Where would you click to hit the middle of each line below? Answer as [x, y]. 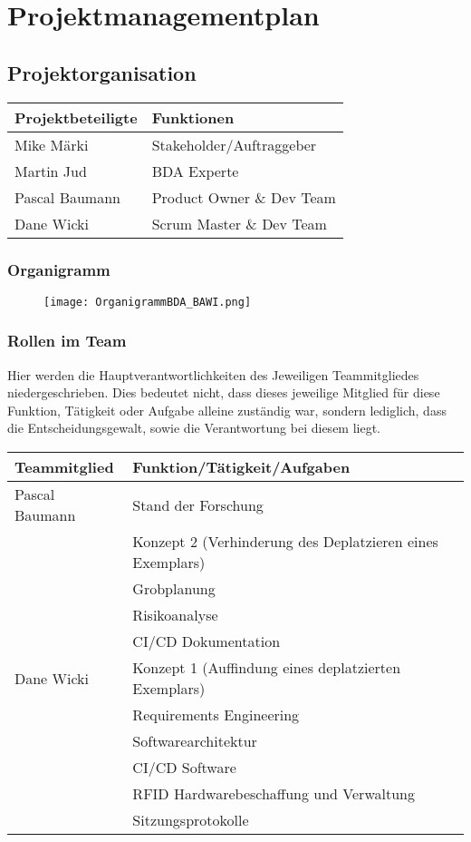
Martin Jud [51, 171]
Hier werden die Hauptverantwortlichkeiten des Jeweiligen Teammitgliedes [213, 374]
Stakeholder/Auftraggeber [234, 144]
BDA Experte [195, 171]
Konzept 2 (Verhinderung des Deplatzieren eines [285, 542]
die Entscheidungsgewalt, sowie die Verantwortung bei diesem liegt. [194, 428]
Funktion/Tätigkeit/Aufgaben [241, 467]
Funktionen [193, 117]
